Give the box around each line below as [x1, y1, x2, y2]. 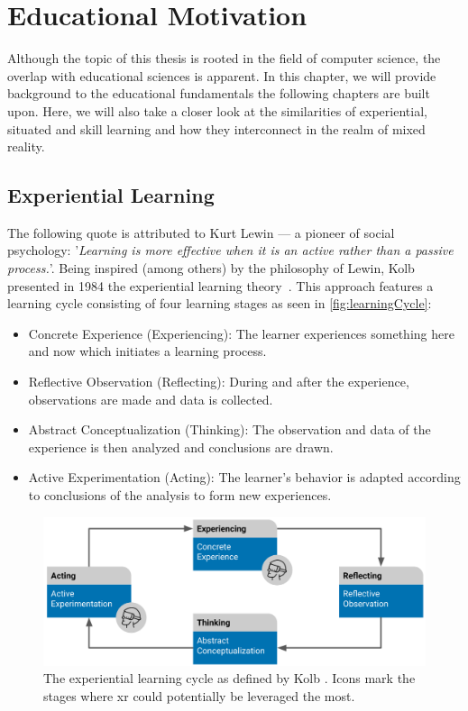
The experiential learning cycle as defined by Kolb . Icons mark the [43, 669, 416, 688]
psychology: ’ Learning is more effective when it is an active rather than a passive [7, 241, 454, 260]
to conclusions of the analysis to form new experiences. [28, 486, 332, 505]
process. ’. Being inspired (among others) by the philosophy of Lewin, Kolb [7, 259, 415, 278]
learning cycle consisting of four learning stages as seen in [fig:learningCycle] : [7, 294, 432, 313]
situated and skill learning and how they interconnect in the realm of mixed [7, 119, 426, 138]
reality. [7, 137, 45, 156]
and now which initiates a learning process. [28, 342, 267, 360]
